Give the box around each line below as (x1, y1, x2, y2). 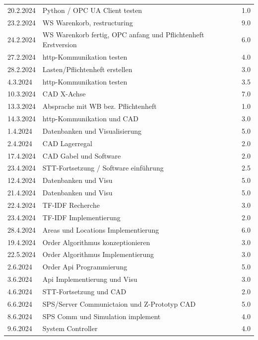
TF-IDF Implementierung (42, 212, 121, 222)
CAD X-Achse (42, 88, 86, 99)
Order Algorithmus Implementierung (42, 249, 154, 259)
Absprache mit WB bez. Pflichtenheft (42, 101, 157, 111)
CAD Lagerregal (42, 138, 92, 148)
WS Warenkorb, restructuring (42, 17, 133, 27)
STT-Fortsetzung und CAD (42, 286, 127, 296)
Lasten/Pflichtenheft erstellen (42, 64, 132, 74)
